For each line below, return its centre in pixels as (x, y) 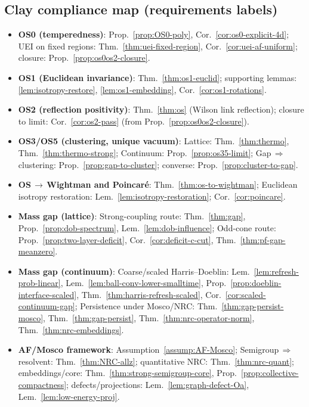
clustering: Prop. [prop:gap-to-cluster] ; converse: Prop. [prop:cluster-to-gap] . (158, 164)
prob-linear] (39, 283)
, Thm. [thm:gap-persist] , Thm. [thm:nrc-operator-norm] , (149, 318)
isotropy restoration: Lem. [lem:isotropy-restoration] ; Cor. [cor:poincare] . (152, 196)
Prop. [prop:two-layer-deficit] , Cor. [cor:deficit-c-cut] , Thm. (127, 239)
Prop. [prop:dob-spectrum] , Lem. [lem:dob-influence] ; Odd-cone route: (147, 227)
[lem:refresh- (276, 271)
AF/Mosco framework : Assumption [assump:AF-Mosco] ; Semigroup (149, 349)
